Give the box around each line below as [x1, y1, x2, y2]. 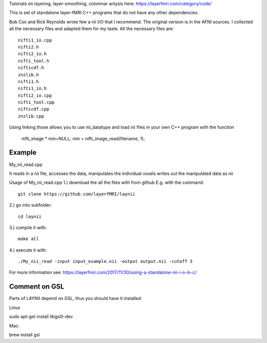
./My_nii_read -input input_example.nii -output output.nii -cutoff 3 [18, 258, 193, 264]
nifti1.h [18, 79, 39, 84]
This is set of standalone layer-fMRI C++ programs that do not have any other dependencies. [9, 10, 199, 16]
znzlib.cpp [18, 113, 44, 119]
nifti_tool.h [18, 58, 49, 64]
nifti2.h [18, 44, 39, 49]
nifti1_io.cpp [18, 37, 52, 43]
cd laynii [18, 214, 42, 219]
